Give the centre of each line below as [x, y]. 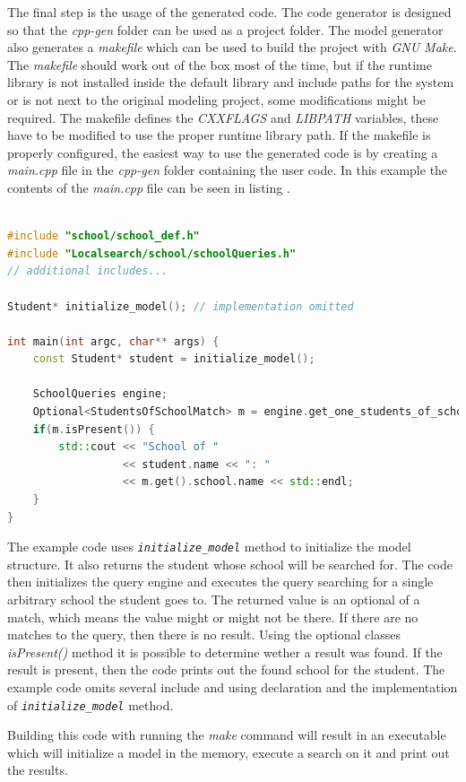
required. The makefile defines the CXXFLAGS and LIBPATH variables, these [223, 117]
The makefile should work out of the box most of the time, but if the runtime [220, 64]
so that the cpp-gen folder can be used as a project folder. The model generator [225, 29]
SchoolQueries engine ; [100, 394]
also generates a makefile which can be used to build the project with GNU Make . [232, 47]
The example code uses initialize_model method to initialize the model [209, 547]
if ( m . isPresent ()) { [94, 429]
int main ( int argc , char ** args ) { [113, 341]
